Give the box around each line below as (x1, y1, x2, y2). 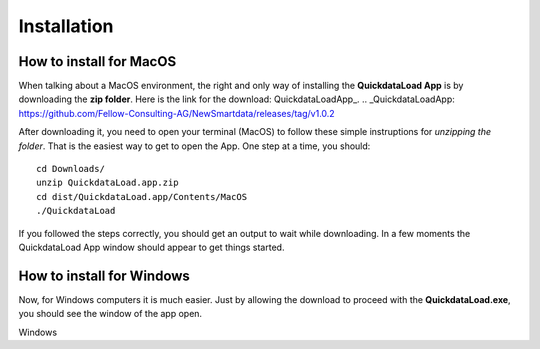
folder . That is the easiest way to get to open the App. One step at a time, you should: (18, 140, 371, 152)
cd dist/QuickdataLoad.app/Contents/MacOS (36, 191, 248, 202)
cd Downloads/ (36, 163, 105, 175)
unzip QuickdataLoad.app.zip (36, 177, 179, 189)
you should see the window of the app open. (18, 308, 203, 320)
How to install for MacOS (18, 53, 177, 70)
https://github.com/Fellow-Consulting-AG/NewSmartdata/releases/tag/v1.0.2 (18, 107, 335, 119)
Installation (18, 15, 114, 37)
